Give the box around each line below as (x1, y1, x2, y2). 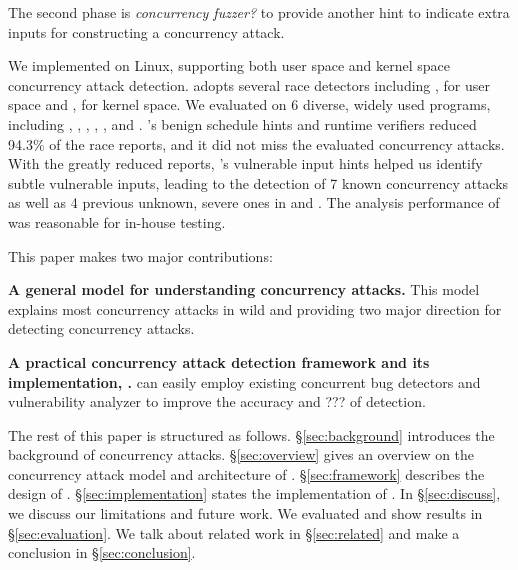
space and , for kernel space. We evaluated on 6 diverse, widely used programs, (8, 94, 491, 115)
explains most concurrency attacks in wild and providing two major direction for (8, 298, 502, 319)
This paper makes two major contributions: (8, 245, 273, 266)
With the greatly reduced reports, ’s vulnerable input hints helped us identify (8, 153, 483, 174)
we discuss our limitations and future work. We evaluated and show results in (8, 503, 483, 524)
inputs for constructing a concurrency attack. (8, 21, 285, 42)
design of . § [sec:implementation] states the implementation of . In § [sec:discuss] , (8, 483, 501, 504)
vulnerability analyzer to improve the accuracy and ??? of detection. (8, 391, 426, 412)
